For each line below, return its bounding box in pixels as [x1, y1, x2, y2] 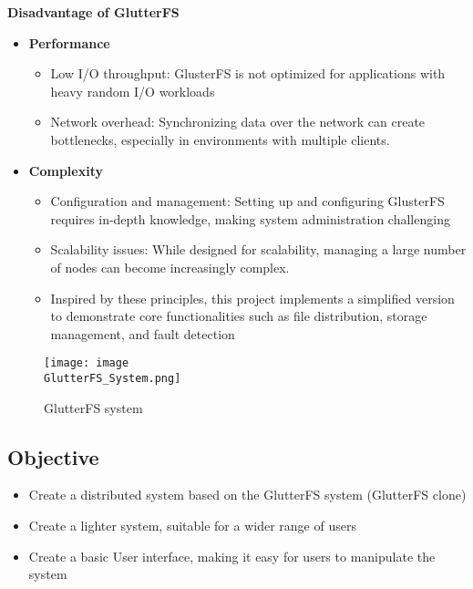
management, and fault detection [50, 324, 235, 343]
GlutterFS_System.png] [44, 371, 181, 385]
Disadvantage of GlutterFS [7, 3, 180, 21]
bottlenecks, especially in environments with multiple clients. [50, 129, 390, 149]
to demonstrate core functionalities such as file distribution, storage [50, 306, 427, 325]
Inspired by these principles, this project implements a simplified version [50, 288, 455, 307]
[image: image [44, 356, 129, 370]
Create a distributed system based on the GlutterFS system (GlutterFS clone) [28, 485, 467, 504]
